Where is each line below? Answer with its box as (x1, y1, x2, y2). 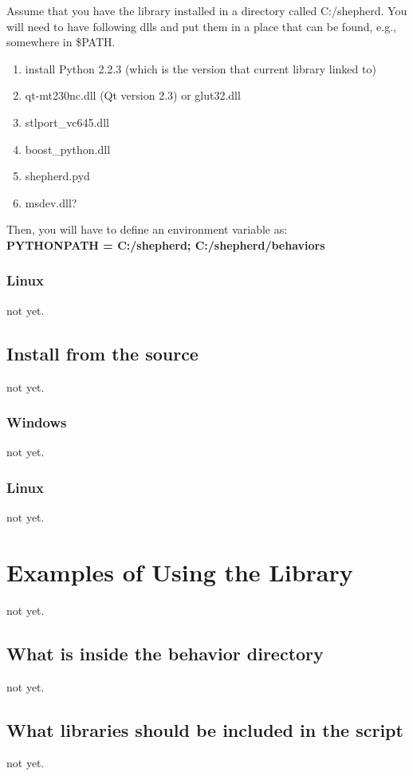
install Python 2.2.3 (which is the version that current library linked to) (25, 60, 376, 77)
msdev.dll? (25, 194, 77, 211)
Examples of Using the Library (6, 555, 353, 588)
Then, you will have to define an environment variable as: (6, 221, 288, 238)
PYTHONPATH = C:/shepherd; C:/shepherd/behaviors (6, 236, 325, 253)
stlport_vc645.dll (25, 113, 109, 130)
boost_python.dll (25, 140, 111, 157)
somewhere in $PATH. (6, 33, 116, 50)
